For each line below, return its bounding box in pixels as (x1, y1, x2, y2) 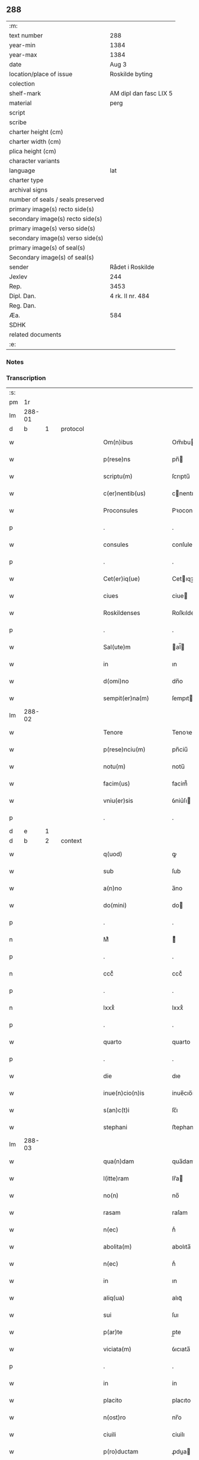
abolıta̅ (171, 1243, 191, 1251)
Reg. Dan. (9, 301, 37, 309)
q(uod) (103, 850, 123, 859)
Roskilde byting (110, 69, 153, 78)
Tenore (103, 729, 123, 737)
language (9, 166, 36, 175)
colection (9, 80, 36, 88)
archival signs (9, 185, 48, 194)
